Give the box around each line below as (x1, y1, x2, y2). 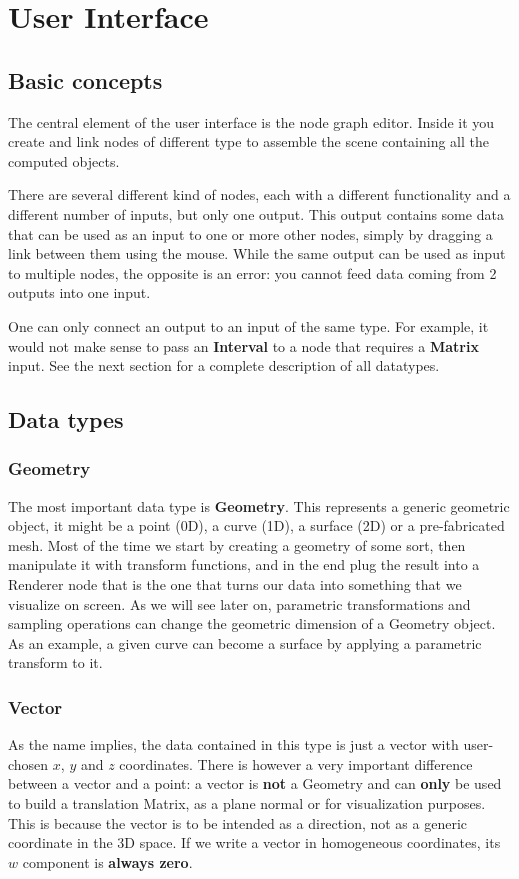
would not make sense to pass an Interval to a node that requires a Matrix (8, 335, 479, 356)
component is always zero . (22, 851, 193, 872)
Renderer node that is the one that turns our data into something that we (8, 574, 462, 595)
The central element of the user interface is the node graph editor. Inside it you (8, 111, 495, 132)
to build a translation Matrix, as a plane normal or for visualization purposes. (8, 793, 486, 814)
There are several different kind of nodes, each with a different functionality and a (8, 184, 511, 205)
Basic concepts (8, 64, 163, 95)
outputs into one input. (8, 282, 151, 303)
